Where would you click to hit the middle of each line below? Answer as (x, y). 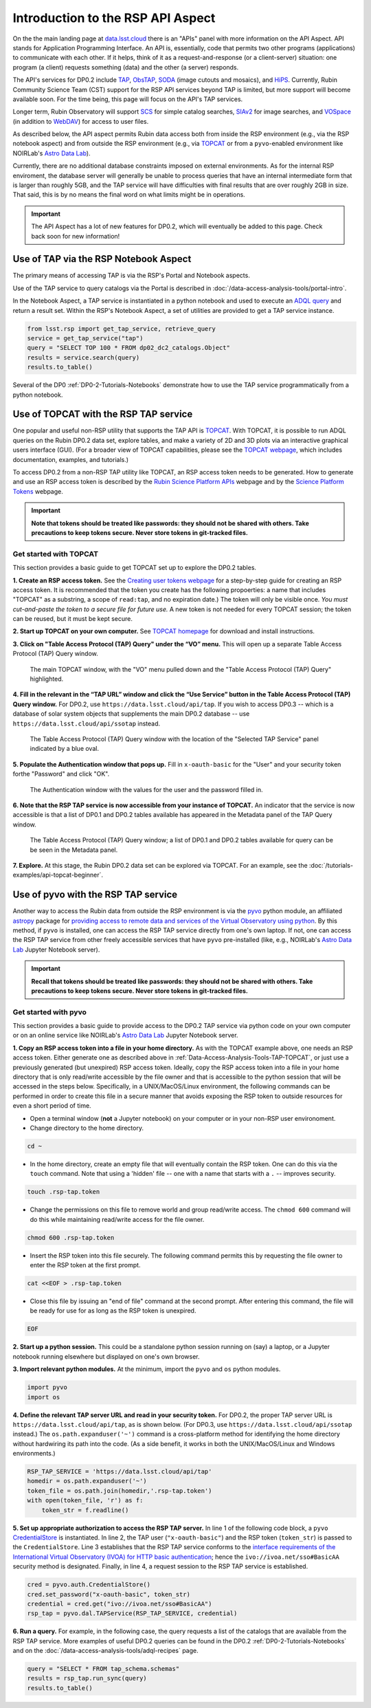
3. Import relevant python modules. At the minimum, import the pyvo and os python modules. (147, 1369)
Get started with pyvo (50, 1012)
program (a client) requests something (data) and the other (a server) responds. (126, 67)
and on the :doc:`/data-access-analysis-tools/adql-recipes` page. (105, 1651)
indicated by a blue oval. (65, 749)
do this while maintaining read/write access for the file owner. (117, 1219)
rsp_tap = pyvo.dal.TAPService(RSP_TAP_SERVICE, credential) (132, 1613)
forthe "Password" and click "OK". (61, 774)
